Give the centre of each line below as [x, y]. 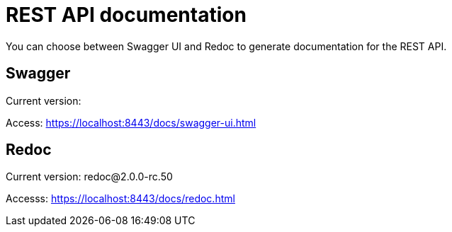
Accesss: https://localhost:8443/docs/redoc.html [120, 199]
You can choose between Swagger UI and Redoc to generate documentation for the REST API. [226, 46]
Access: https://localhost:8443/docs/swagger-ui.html [131, 122]
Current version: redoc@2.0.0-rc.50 [89, 177]
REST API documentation [126, 15]
